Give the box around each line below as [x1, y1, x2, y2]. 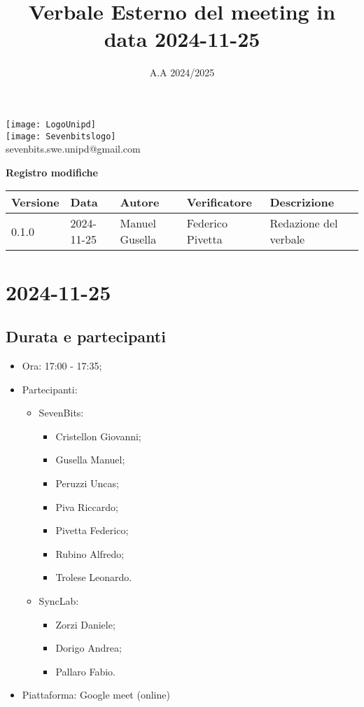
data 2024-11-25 [104, 24, 260, 53]
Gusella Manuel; [55, 452, 125, 467]
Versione [11, 194, 59, 211]
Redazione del [269, 215, 338, 232]
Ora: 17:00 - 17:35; [22, 358, 102, 372]
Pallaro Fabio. [55, 664, 116, 678]
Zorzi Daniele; [55, 617, 115, 631]
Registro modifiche [6, 164, 98, 179]
